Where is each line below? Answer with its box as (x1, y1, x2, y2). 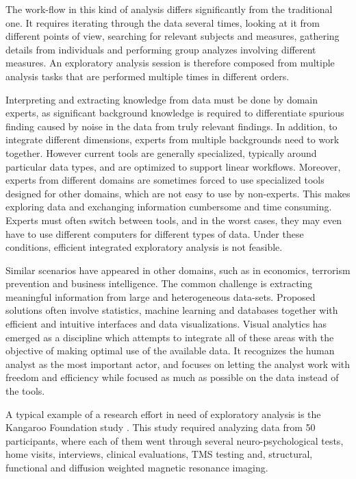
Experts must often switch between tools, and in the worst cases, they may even (5, 212, 342, 227)
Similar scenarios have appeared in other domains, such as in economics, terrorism (5, 262, 351, 277)
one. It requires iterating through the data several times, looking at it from (5, 15, 320, 29)
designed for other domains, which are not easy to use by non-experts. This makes (5, 186, 351, 200)
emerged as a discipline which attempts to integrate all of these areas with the (5, 330, 334, 344)
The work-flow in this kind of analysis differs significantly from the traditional (5, 2, 333, 16)
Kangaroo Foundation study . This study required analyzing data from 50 (5, 420, 316, 434)
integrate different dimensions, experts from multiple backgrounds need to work (5, 132, 340, 147)
